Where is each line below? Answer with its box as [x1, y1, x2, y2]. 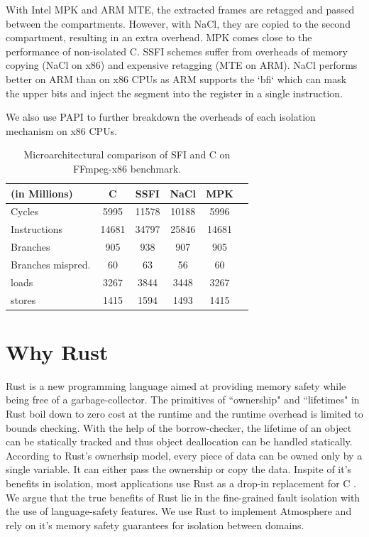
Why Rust [6, 337, 109, 366]
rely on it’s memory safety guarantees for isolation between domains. [6, 517, 304, 532]
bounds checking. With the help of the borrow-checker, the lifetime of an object [6, 420, 352, 435]
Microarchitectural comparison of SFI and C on [23, 147, 231, 162]
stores [11, 292, 36, 307]
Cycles [11, 204, 39, 219]
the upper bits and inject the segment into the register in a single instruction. [6, 85, 343, 100]
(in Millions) [11, 185, 73, 200]
